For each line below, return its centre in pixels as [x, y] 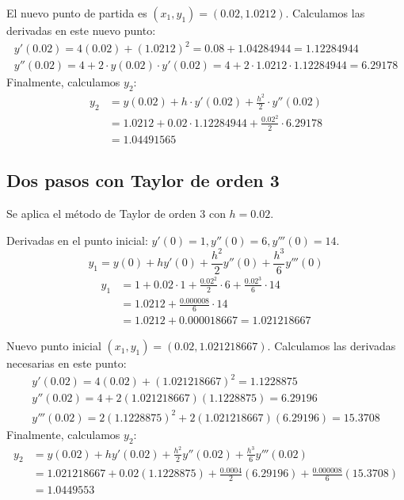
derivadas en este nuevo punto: [81, 30]
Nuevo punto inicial [54, 346]
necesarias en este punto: [67, 363]
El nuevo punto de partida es [77, 13]
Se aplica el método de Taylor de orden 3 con [116, 214]
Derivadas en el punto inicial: [77, 240]
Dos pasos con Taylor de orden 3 [143, 180]
